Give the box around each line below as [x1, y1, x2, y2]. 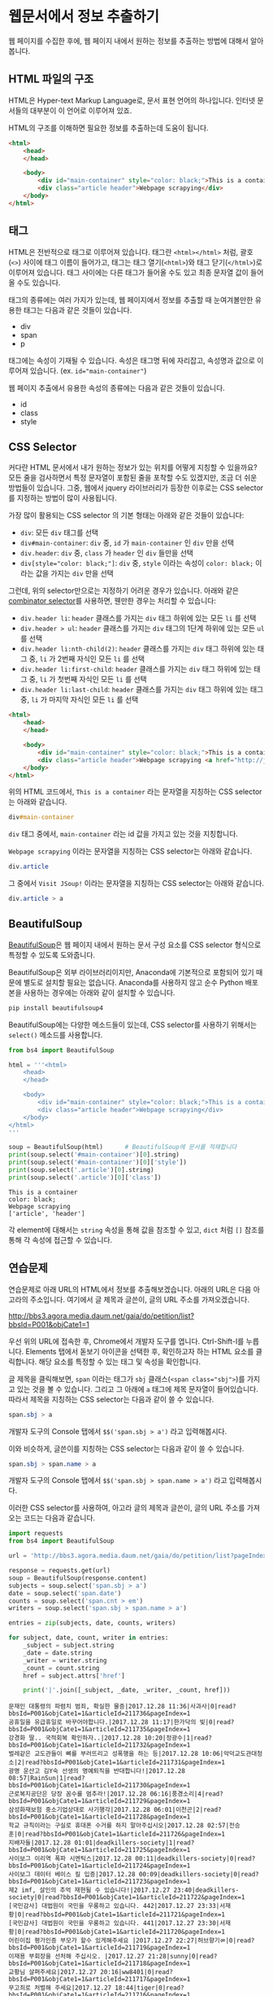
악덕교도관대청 [223, 1750, 262, 1758]
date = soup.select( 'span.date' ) [8, 1589, 122, 1597]
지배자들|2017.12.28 [8, 1839, 71, 1847]
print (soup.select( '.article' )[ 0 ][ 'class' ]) [8, 1173, 162, 1182]
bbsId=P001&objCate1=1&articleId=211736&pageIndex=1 [8, 1709, 191, 1718]
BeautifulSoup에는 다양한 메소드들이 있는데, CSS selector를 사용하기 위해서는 [8, 1020, 258, 1029]
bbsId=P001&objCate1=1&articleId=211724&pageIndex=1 [8, 1862, 191, 1870]
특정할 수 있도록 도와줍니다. [8, 950, 96, 959]
